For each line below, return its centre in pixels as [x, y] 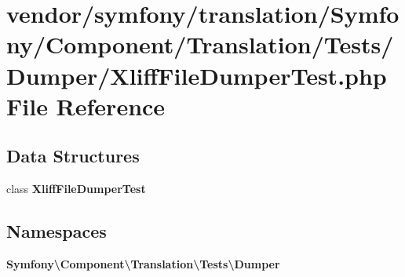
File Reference [86, 106]
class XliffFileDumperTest [76, 189]
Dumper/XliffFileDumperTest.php [197, 75]
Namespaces [57, 231]
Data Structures [73, 156]
